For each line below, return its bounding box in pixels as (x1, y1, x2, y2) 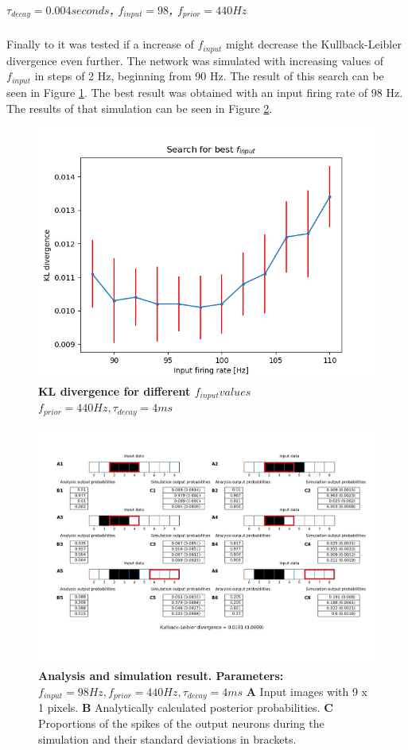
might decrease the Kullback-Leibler (226, 36, 402, 52)
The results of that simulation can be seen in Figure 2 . (6, 99, 273, 116)
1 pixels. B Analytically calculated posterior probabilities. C (38, 699, 333, 716)
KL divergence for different (38, 382, 191, 399)
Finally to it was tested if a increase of (6, 36, 194, 52)
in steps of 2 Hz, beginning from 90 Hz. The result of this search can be (34, 68, 384, 84)
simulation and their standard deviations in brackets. (38, 730, 297, 747)
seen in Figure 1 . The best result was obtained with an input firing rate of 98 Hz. (6, 83, 403, 100)
